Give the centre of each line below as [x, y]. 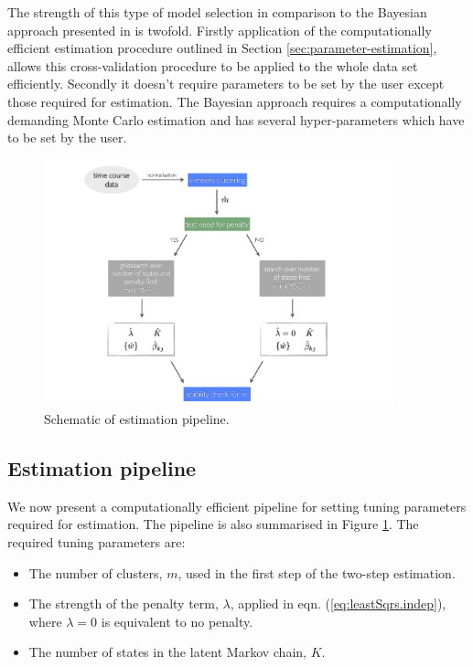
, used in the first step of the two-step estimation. [317, 572]
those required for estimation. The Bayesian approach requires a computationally [235, 101]
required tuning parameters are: [97, 542]
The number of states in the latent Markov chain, [167, 652]
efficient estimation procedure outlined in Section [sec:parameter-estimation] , [222, 48]
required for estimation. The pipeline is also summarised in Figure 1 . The [213, 524]
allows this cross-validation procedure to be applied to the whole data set [213, 65]
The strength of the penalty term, [124, 603]
